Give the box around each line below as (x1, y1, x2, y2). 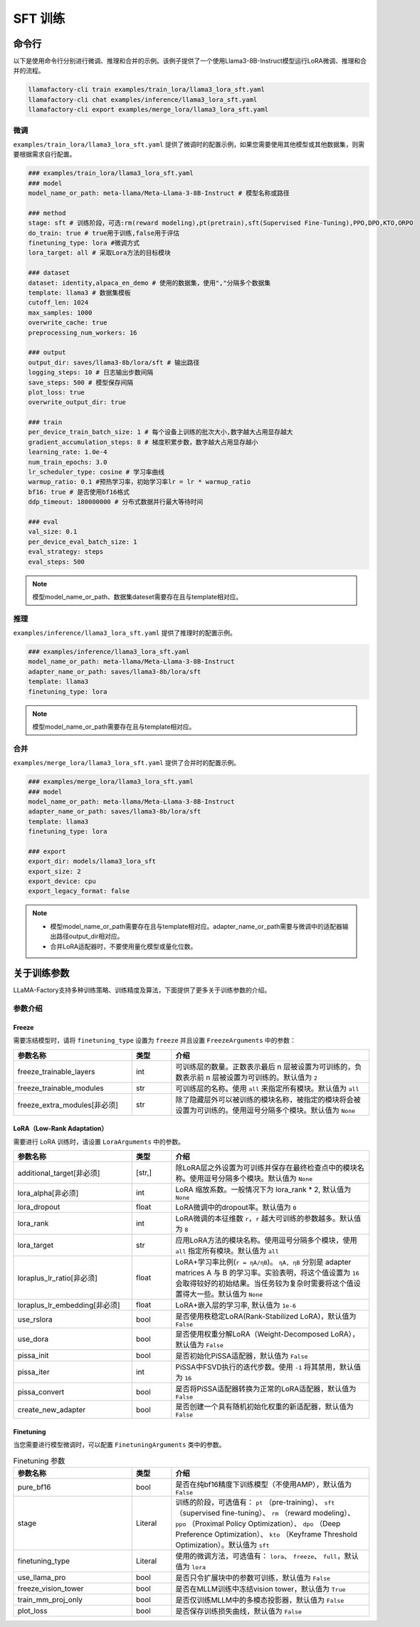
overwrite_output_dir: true (28, 399, 126, 406)
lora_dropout (17, 1202, 61, 1212)
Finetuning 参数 (13, 1455, 65, 1465)
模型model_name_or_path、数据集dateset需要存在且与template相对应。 (32, 592, 243, 601)
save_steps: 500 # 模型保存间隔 (28, 378, 134, 386)
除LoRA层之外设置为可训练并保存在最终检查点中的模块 (175, 1163, 357, 1173)
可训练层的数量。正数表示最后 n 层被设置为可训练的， (175, 1061, 355, 1071)
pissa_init (17, 1351, 49, 1361)
